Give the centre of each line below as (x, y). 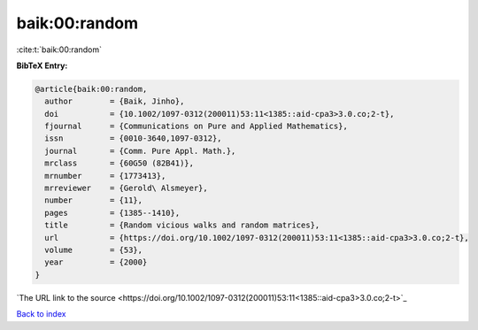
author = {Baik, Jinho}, (115, 101)
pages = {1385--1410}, (112, 213)
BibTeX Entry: (42, 65)
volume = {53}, (94, 250)
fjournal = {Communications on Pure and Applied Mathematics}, (197, 127)
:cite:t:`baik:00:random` (59, 50)
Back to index (41, 314)
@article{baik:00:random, (91, 89)
